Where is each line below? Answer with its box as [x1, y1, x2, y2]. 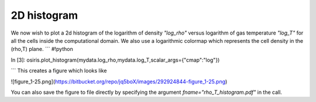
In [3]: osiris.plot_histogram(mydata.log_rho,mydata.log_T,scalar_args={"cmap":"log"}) [11, 56, 220, 63]
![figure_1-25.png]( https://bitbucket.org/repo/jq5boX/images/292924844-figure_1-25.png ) [11, 78, 228, 85]
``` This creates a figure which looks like [11, 67, 107, 74]
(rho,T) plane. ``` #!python [11, 46, 73, 53]
